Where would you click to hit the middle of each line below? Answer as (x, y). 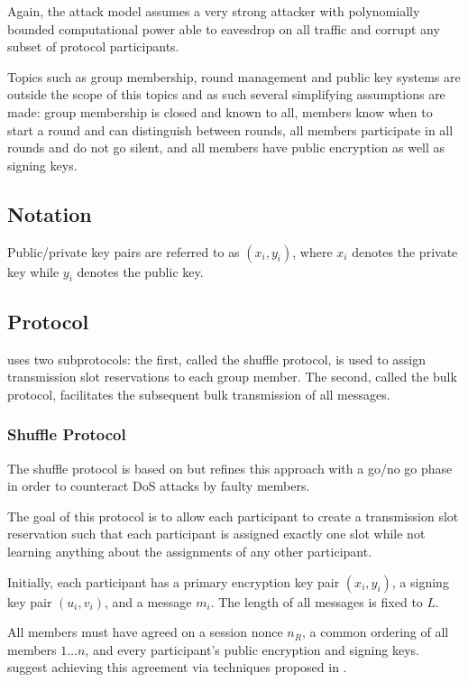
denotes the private (405, 251)
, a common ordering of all (375, 632)
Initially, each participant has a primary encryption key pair (174, 581)
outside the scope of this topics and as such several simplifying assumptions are (226, 94)
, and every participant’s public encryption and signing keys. (252, 649)
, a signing (420, 581)
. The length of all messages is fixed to (317, 601)
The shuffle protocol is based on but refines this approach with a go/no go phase (230, 468)
